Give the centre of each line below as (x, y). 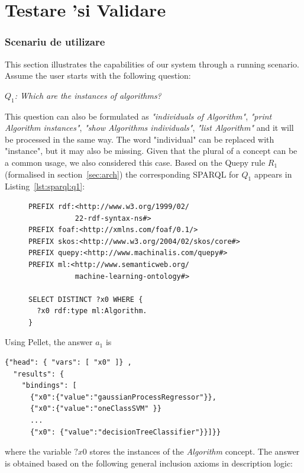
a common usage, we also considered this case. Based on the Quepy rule (135, 162)
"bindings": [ (49, 386)
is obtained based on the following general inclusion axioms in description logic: (149, 463)
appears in (273, 174)
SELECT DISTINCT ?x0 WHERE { (86, 299)
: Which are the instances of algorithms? (88, 95)
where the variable (38, 451)
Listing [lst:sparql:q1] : (45, 186)
